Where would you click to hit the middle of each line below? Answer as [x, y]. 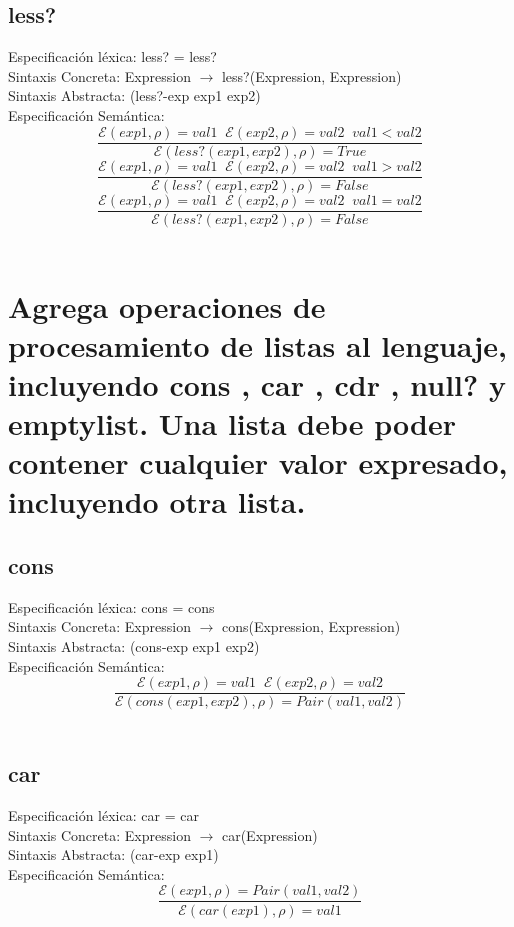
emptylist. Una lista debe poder [232, 423]
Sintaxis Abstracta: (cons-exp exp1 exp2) [134, 646]
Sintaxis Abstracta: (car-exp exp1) [113, 854]
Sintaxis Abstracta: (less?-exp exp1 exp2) [134, 95]
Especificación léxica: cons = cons [111, 606]
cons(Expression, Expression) [311, 626]
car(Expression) [269, 834]
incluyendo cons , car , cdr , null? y [257, 383]
